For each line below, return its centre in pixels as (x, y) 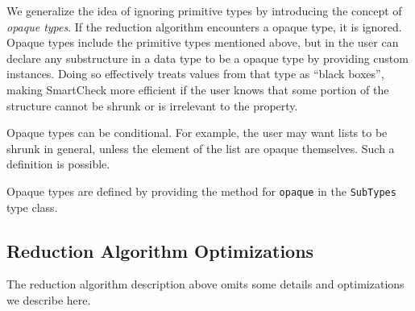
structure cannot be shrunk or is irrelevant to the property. (152, 105)
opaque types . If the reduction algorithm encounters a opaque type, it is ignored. (204, 26)
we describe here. (49, 299)
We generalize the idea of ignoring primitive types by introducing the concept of (204, 10)
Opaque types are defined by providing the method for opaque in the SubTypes (201, 191)
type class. (32, 207)
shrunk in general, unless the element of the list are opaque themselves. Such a (201, 148)
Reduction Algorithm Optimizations (160, 250)
